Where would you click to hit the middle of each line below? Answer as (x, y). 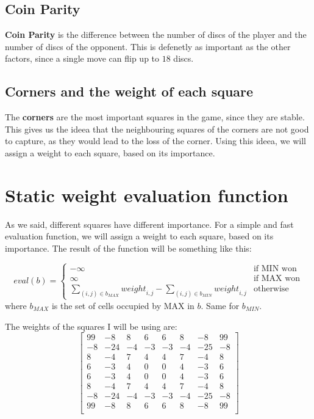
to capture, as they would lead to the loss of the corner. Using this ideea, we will (155, 141)
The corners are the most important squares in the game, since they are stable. (155, 117)
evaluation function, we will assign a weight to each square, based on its (139, 236)
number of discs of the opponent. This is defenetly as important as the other (148, 46)
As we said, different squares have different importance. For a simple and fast (149, 224)
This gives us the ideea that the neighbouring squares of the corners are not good (157, 129)
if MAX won (277, 278)
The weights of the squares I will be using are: (91, 326)
